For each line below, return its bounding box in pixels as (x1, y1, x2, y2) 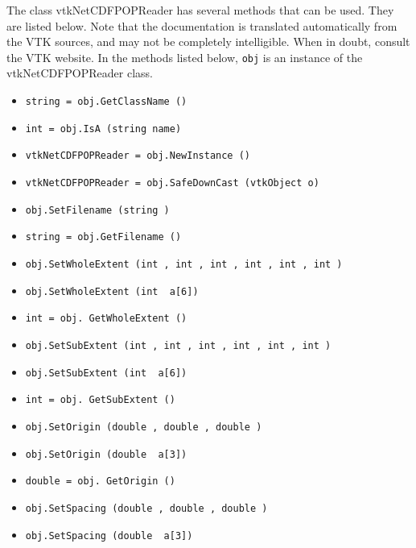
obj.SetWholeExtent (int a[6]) (25, 285, 199, 297)
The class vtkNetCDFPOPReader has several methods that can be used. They (6, 2, 394, 18)
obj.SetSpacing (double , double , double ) (25, 502, 268, 514)
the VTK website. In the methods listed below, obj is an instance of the (6, 48, 363, 65)
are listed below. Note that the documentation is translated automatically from (6, 17, 397, 34)
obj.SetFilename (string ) (25, 204, 170, 216)
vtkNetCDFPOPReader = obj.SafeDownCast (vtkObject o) (25, 177, 319, 189)
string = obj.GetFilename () (25, 231, 182, 243)
